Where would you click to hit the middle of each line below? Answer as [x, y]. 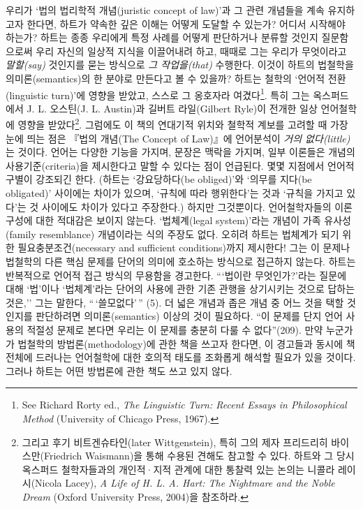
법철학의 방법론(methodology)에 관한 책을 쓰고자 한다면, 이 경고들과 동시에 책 [186, 343]
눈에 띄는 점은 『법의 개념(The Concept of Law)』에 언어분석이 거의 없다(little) [178, 138]
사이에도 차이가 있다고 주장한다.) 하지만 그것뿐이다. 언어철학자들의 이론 [197, 206]
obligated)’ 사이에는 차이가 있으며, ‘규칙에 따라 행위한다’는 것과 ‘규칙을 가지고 [175, 193]
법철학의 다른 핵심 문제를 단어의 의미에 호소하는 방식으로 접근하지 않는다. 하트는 [181, 261]
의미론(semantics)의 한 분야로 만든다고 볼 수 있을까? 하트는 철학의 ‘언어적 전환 [176, 78]
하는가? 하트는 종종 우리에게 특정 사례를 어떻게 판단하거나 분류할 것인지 [162, 37]
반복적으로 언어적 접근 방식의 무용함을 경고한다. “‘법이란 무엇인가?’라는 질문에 [176, 275]
